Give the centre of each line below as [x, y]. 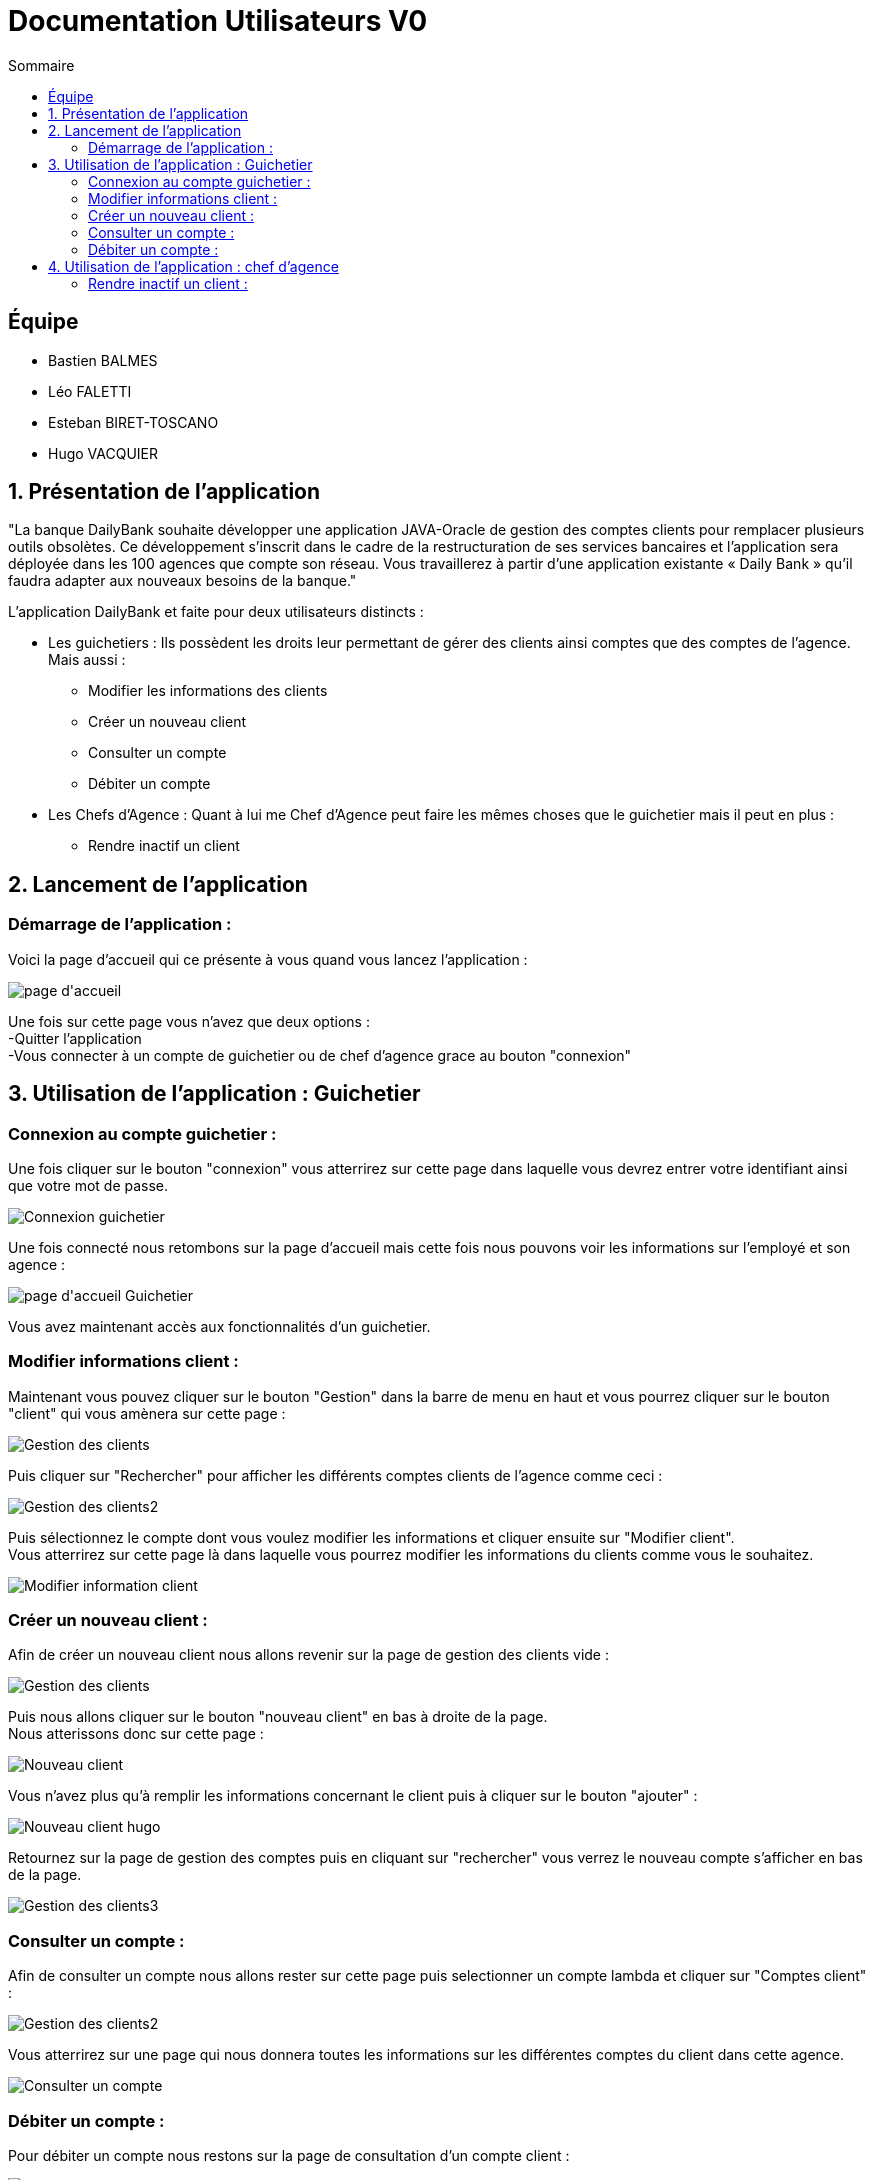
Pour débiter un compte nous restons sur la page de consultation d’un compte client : [289, 2155]
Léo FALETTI [90, 391]
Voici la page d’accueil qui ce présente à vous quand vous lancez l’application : [268, 959]
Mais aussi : [87, 660]
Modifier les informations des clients [208, 691]
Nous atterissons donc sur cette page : [136, 1734]
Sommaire [41, 65]
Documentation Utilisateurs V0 [218, 21]
